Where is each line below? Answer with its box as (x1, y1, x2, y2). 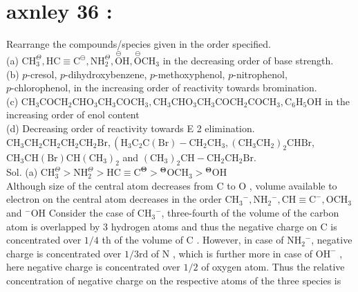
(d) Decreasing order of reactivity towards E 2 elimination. (6, 120, 255, 135)
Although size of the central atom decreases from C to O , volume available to (6, 178, 337, 192)
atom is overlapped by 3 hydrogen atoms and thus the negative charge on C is (6, 219, 337, 233)
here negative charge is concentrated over (6, 259, 180, 274)
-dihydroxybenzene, (64, 66, 147, 81)
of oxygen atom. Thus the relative (201, 259, 345, 274)
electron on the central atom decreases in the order (6, 192, 222, 206)
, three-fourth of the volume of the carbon (161, 206, 339, 220)
